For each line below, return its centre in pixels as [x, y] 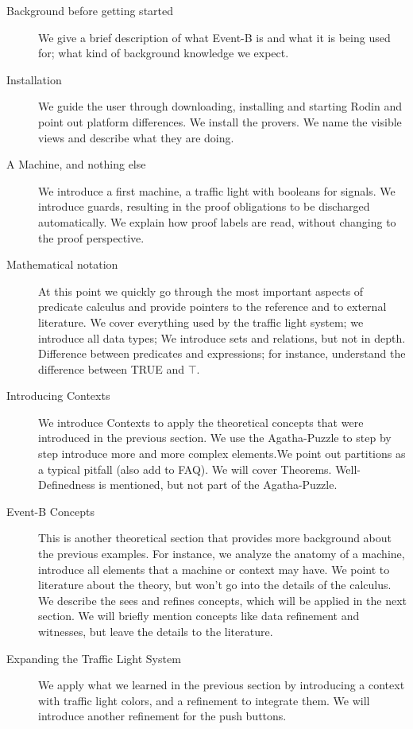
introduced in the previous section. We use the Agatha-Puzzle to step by [215, 438]
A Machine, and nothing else [76, 164]
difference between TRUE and [111, 368]
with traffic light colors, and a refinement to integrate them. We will [204, 700]
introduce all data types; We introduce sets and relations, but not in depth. [222, 337]
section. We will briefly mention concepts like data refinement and [199, 616]
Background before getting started [90, 10]
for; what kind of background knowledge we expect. [164, 53]
